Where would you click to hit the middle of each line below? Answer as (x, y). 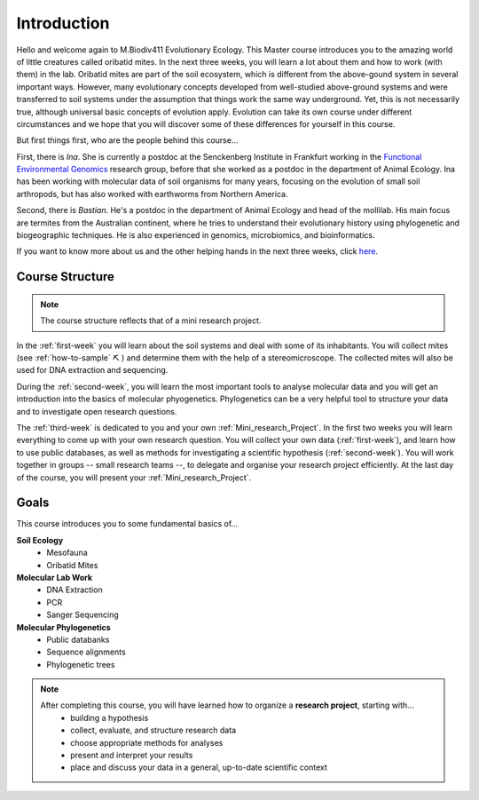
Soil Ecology (40, 540)
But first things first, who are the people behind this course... (127, 140)
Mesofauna (67, 553)
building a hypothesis (110, 717)
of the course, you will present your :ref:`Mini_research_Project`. (134, 477)
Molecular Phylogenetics (63, 627)
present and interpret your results (132, 756)
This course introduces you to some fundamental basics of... (127, 524)
